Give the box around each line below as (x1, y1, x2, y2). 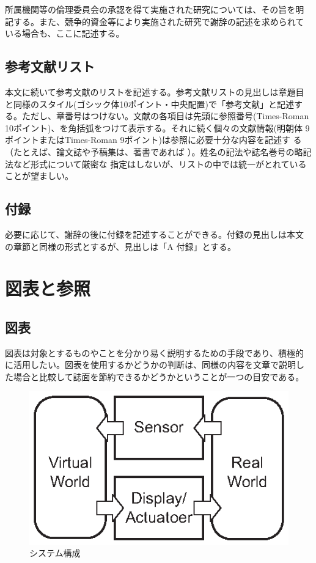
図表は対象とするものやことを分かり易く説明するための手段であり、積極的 (5, 346, 304, 359)
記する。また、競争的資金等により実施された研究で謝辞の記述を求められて (5, 15, 304, 28)
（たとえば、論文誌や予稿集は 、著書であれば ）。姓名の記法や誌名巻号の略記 (5, 145, 312, 158)
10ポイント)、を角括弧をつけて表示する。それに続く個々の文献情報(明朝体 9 (5, 121, 310, 134)
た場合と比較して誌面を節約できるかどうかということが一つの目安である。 (5, 370, 304, 383)
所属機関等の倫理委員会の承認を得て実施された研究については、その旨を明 (5, 3, 304, 15)
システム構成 (29, 546, 81, 559)
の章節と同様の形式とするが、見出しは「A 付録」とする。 (5, 240, 237, 252)
